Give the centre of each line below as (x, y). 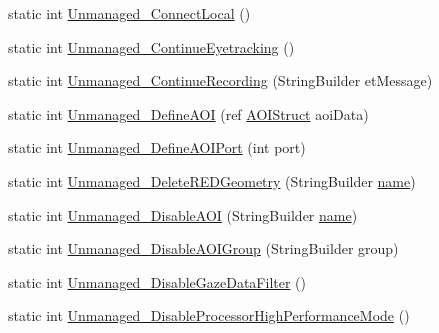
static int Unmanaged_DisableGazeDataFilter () (157, 281)
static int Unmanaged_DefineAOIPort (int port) (157, 147)
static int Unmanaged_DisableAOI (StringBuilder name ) (183, 214)
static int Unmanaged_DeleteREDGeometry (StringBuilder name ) (212, 180)
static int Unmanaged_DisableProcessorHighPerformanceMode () (209, 315)
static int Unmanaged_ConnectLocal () (129, 13)
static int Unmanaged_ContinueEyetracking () (151, 46)
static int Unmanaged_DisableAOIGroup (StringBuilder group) (203, 248)
